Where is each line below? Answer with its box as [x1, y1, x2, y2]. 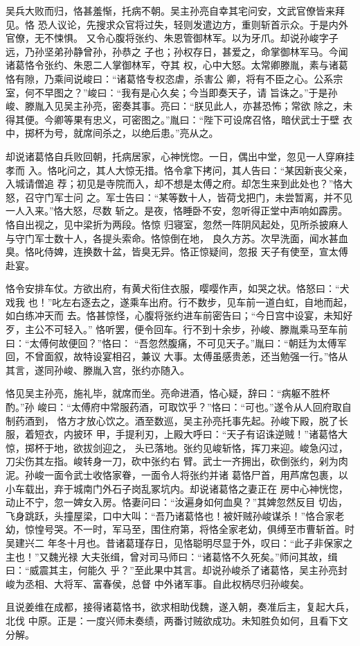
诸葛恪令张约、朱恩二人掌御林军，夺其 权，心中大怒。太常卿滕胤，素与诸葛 [6, 58, 348, 72]
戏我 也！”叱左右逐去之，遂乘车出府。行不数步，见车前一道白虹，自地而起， [6, 294, 353, 309]
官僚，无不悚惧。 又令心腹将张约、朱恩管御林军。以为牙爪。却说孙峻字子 [6, 31, 339, 45]
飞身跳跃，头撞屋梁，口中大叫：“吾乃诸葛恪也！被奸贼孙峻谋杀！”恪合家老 [6, 508, 345, 522]
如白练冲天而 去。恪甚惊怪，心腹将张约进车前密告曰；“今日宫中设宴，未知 [6, 308, 343, 323]
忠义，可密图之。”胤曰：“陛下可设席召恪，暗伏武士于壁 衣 [92, 112, 352, 126]
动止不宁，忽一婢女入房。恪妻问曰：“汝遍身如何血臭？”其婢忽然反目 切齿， [6, 495, 348, 509]
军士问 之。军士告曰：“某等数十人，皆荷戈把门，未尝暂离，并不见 [53, 189, 353, 204]
